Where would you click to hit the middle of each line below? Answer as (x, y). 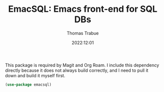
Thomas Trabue (83, 33)
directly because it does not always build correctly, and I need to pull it (77, 70)
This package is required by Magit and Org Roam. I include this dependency (82, 65)
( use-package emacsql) (28, 85)
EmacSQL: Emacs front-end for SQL (83, 9)
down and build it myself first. (35, 75)
